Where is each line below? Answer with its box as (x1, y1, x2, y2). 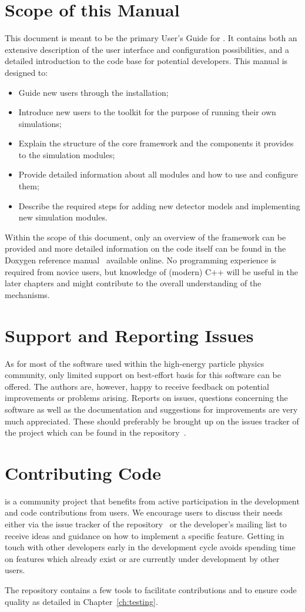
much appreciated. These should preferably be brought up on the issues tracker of (5, 414, 299, 427)
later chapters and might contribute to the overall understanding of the (5, 277, 262, 289)
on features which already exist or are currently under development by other (5, 552, 280, 564)
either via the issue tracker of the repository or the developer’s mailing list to (5, 518, 287, 530)
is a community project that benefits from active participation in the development (5, 494, 300, 507)
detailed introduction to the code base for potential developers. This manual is (5, 55, 288, 67)
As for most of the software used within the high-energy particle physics (5, 357, 264, 369)
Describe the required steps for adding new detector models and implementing (18, 199, 300, 212)
